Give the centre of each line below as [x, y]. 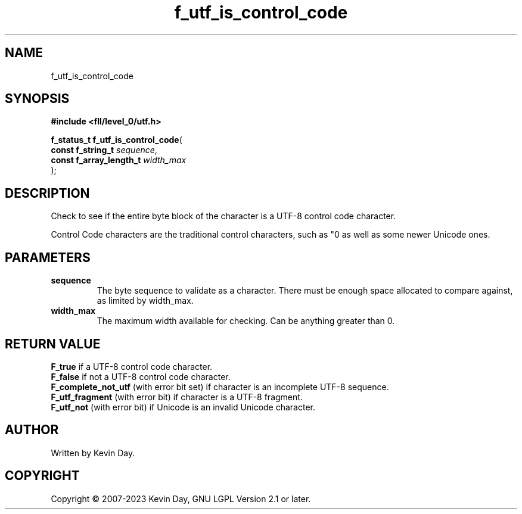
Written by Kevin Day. [93, 453]
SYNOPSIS [37, 99]
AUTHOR [32, 430]
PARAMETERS [48, 257]
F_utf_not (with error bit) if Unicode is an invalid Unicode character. [183, 407]
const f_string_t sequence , [104, 150]
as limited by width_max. [145, 301]
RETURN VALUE [53, 344]
